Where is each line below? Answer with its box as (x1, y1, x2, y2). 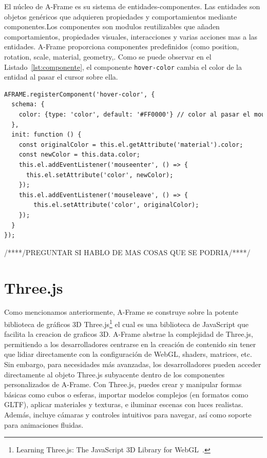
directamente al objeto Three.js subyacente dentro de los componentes (4, 369, 225, 379)
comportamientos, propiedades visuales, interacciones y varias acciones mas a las (4, 31, 258, 42)
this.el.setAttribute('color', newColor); (26, 171, 174, 179)
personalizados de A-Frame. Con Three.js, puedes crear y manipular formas (4, 379, 242, 390)
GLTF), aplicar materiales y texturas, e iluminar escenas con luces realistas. (4, 399, 243, 410)
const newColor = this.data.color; (18, 151, 140, 159)
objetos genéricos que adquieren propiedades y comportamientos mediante (4, 11, 237, 22)
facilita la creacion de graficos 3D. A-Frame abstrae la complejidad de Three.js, (4, 329, 253, 339)
